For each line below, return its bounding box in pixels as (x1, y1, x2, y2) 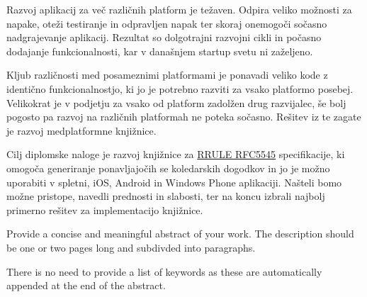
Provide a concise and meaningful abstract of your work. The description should (6, 226, 354, 241)
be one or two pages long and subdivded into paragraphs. (6, 240, 256, 254)
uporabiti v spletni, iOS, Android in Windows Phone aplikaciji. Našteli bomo (6, 174, 342, 189)
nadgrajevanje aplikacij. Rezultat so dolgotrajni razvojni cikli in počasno (6, 30, 322, 45)
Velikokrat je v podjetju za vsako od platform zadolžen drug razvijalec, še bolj (6, 95, 346, 110)
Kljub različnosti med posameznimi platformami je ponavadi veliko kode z (6, 67, 328, 82)
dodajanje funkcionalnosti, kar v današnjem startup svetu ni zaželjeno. (6, 43, 313, 58)
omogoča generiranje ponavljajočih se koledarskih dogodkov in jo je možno (6, 160, 330, 175)
